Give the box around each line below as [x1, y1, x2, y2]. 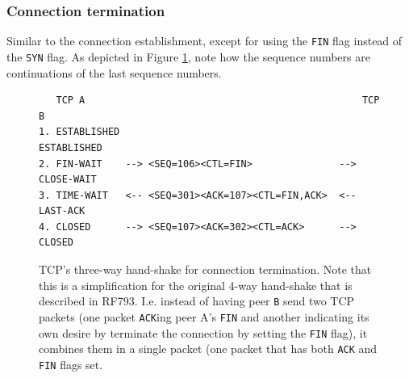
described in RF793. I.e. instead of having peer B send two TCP [39, 292, 355, 309]
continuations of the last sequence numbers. [6, 64, 222, 81]
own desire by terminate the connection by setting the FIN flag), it [39, 324, 368, 341]
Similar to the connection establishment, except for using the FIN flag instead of [6, 32, 403, 49]
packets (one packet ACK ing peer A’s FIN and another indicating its [39, 308, 369, 325]
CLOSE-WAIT [39, 174, 97, 186]
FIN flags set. [39, 355, 103, 372]
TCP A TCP [56, 94, 380, 107]
